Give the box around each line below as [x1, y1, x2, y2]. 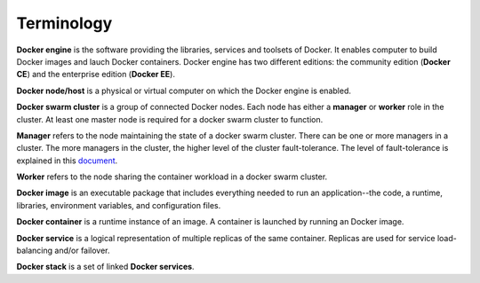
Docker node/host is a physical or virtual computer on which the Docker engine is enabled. [16, 85, 351, 96]
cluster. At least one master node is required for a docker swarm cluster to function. [16, 114, 324, 124]
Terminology [16, 13, 113, 33]
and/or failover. [54, 245, 110, 256]
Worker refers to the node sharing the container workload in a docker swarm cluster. [16, 171, 328, 182]
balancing [16, 245, 53, 256]
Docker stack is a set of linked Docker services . [16, 262, 195, 272]
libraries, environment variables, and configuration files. [16, 200, 221, 210]
